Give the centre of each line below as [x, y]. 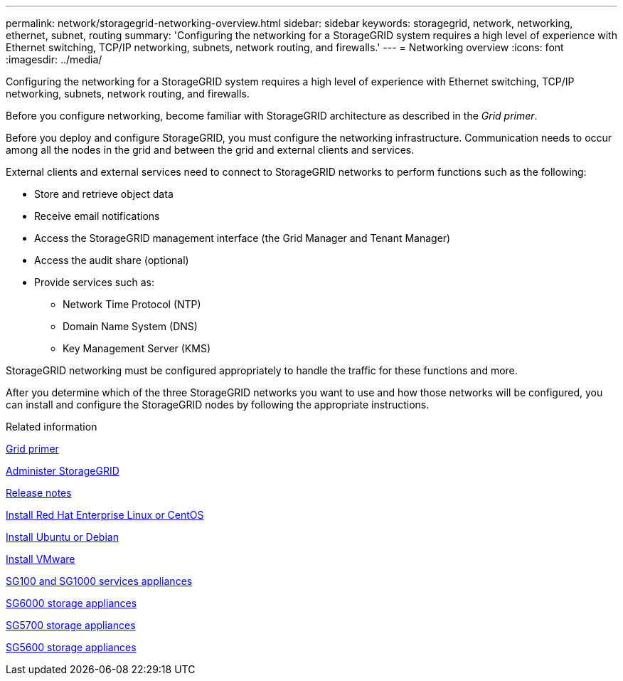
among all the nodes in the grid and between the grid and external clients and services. [210, 150]
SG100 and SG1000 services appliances [99, 581]
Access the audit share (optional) [112, 260]
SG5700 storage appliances [71, 625]
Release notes [39, 493]
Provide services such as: [94, 282]
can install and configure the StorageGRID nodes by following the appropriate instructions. [218, 405]
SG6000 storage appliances [71, 603]
